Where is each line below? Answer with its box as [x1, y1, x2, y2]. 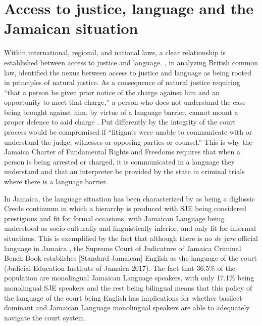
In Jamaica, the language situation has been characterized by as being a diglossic [4, 193, 255, 203]
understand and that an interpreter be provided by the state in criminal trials [4, 166, 245, 177]
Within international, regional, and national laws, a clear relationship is [4, 47, 226, 58]
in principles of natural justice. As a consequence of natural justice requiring [4, 77, 240, 88]
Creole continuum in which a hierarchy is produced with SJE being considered [4, 203, 246, 214]
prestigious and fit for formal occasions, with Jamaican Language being [4, 213, 225, 223]
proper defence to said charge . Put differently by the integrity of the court [4, 116, 236, 127]
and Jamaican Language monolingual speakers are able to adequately [35, 302, 250, 313]
